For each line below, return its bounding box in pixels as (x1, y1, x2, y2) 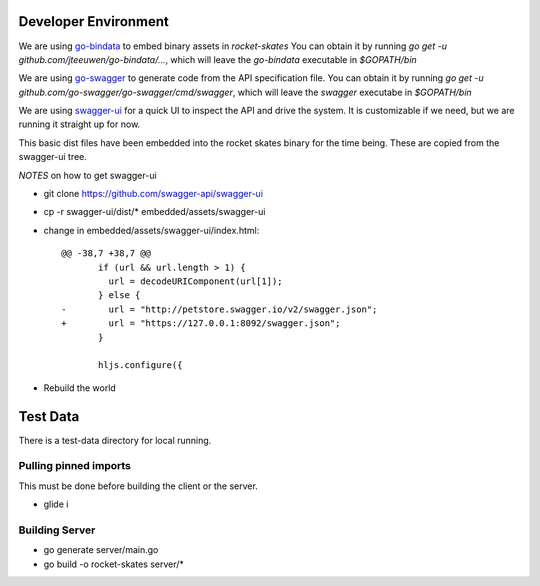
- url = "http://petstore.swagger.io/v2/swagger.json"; (61, 303, 378, 315)
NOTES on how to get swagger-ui (18, 169, 157, 181)
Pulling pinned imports (18, 459, 132, 473)
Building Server (18, 523, 96, 537)
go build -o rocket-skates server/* (43, 558, 185, 570)
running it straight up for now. (18, 118, 141, 130)
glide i (43, 498, 69, 510)
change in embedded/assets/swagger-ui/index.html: (43, 224, 260, 236)
